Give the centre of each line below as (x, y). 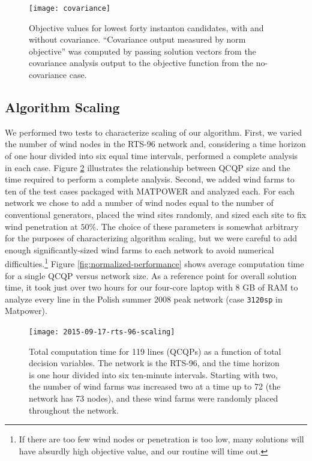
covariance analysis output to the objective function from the (141, 63)
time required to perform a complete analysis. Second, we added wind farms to (150, 179)
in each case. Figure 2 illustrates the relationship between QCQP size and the (148, 167)
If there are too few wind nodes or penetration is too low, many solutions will (161, 439)
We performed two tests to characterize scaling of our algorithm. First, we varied (154, 132)
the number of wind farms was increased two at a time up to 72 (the (155, 386)
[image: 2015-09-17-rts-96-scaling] (102, 332)
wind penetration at (41, 226)
